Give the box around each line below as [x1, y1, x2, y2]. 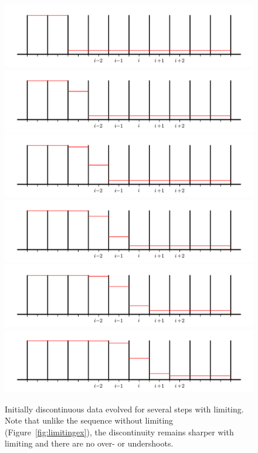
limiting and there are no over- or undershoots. [5, 437, 174, 449]
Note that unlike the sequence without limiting [5, 414, 174, 427]
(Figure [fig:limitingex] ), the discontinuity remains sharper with [5, 425, 234, 438]
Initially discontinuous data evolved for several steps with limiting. [5, 402, 244, 415]
